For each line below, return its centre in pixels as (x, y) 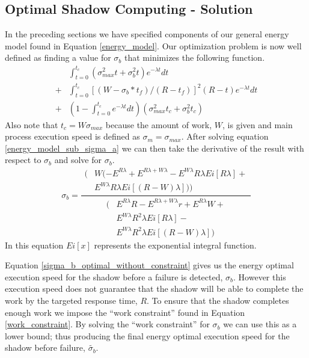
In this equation (34, 245)
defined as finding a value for (58, 57)
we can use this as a (260, 324)
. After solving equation (225, 136)
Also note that (32, 124)
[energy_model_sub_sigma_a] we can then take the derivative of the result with (154, 148)
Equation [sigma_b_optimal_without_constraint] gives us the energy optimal (149, 265)
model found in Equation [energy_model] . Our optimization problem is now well (153, 45)
